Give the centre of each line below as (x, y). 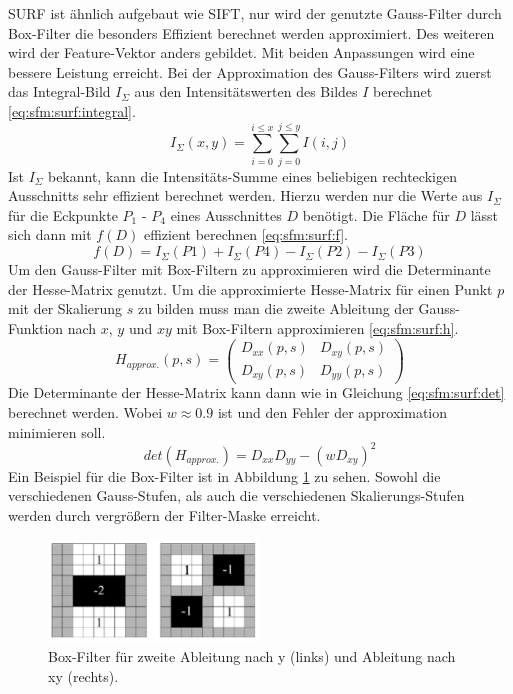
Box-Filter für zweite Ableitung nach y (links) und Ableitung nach (252, 655)
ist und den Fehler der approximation (332, 412)
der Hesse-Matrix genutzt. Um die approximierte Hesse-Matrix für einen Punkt (250, 288)
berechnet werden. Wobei (85, 412)
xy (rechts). (83, 675)
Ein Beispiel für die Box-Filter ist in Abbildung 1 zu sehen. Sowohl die (224, 475)
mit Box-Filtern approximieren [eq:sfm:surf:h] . (317, 327)
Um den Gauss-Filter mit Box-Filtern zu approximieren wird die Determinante (249, 269)
